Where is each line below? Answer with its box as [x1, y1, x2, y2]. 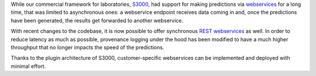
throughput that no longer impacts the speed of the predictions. [11, 44, 164, 50]
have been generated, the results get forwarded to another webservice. [11, 17, 184, 24]
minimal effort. [11, 63, 46, 70]
